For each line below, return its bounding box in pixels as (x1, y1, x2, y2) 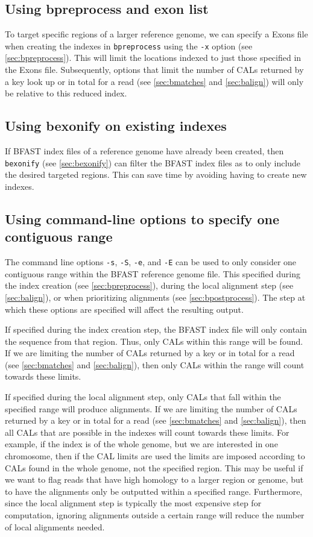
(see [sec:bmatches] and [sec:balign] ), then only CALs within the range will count (5, 358, 305, 371)
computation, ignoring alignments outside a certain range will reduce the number (5, 509, 305, 521)
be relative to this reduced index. (5, 87, 127, 99)
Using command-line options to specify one (5, 209, 279, 228)
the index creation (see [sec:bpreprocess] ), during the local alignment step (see (5, 279, 294, 292)
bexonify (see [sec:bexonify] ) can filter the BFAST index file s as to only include (5, 156, 301, 169)
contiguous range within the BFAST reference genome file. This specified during (5, 267, 300, 280)
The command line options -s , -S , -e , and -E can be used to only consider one (5, 256, 297, 268)
